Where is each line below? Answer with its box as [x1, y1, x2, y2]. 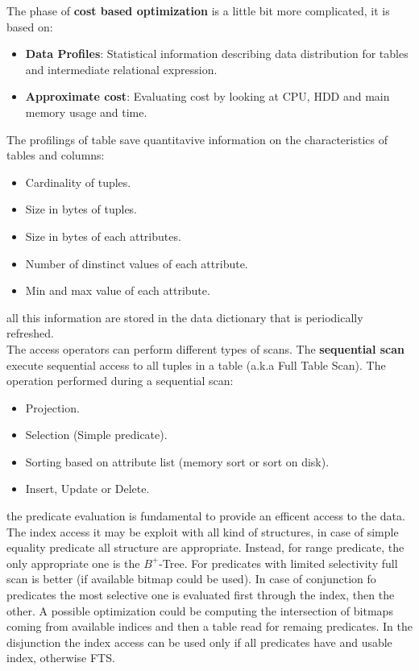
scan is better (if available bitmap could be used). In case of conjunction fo [6, 570, 376, 587]
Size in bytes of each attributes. [25, 227, 181, 244]
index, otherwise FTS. [6, 649, 115, 666]
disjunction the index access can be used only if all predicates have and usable [6, 633, 392, 650]
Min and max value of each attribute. [25, 282, 210, 299]
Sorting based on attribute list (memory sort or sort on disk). [25, 453, 330, 470]
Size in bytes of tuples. [25, 201, 138, 217]
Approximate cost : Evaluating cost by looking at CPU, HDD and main [25, 88, 390, 105]
